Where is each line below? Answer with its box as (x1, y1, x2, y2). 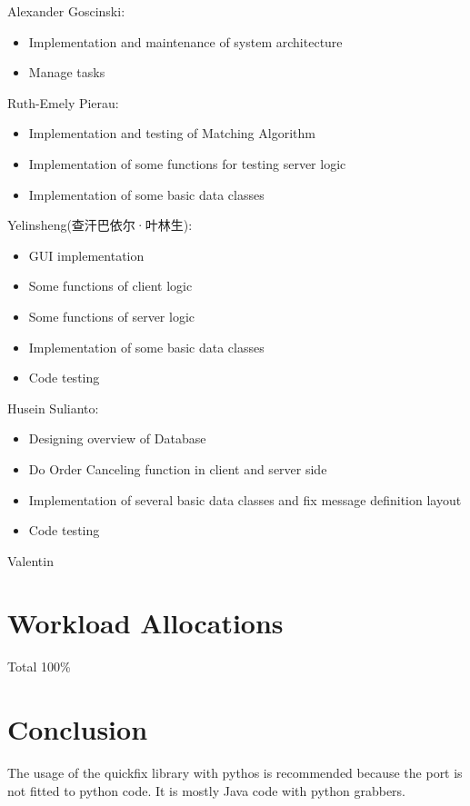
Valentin (7, 551, 54, 570)
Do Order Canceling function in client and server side (28, 459, 327, 478)
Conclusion (7, 711, 148, 748)
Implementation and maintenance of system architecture (28, 32, 343, 51)
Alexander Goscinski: (7, 2, 125, 20)
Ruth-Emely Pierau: (7, 93, 119, 112)
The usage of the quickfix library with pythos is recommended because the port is (7, 763, 463, 782)
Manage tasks (28, 63, 105, 82)
